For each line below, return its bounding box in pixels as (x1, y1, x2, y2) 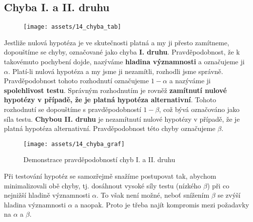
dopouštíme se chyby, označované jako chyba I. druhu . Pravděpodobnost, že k (4, 47, 240, 57)
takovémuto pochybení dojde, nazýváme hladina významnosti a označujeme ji (4, 56, 245, 67)
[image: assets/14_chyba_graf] (23, 140, 125, 148)
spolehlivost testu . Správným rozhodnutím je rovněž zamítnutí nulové (4, 85, 227, 95)
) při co (207, 180, 230, 190)
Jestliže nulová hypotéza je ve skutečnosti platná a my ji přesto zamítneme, (4, 37, 230, 47)
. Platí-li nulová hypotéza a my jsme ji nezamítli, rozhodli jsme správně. (8, 66, 223, 76)
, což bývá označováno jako (159, 104, 240, 114)
